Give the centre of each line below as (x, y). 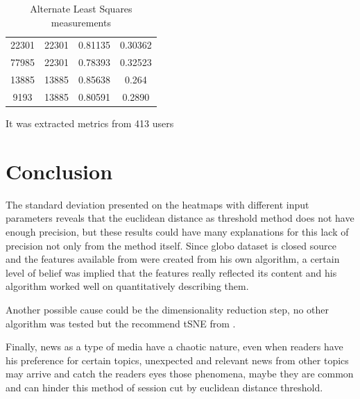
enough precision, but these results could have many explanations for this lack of (177, 231)
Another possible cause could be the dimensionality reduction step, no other (168, 309)
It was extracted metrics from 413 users (90, 123)
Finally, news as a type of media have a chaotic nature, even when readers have (174, 347)
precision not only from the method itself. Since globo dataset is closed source (171, 245)
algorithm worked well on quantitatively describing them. (127, 286)
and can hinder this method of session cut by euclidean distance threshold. (164, 387)
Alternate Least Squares (81, 8)
